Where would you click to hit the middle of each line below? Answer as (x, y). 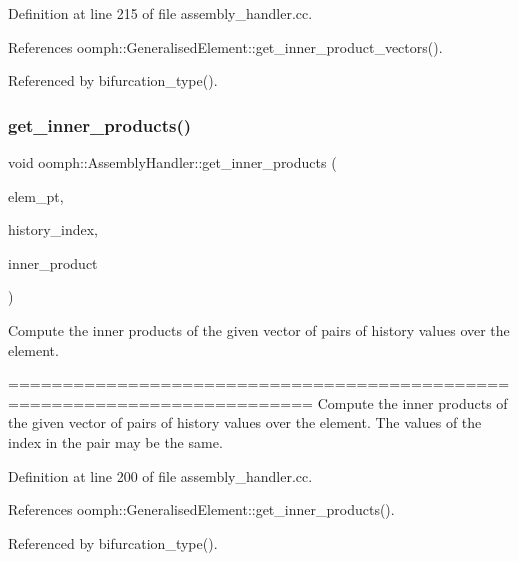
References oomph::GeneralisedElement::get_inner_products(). (201, 509)
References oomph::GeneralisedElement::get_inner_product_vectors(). (225, 46)
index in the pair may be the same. (115, 441)
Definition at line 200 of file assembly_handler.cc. (160, 475)
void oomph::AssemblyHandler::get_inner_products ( (172, 162)
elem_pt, (36, 195)
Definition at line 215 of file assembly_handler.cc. (160, 13)
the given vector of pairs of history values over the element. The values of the (245, 422)
